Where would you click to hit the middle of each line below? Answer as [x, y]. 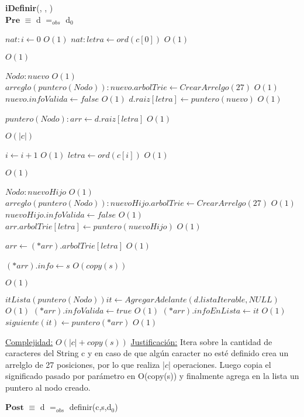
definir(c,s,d [90, 407]
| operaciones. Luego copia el [220, 364]
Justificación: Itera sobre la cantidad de [201, 341]
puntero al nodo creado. [48, 387]
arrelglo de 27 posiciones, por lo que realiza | [85, 364]
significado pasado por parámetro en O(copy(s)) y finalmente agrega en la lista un [152, 376]
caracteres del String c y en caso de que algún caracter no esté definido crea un [147, 353]
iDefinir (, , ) [29, 8]
